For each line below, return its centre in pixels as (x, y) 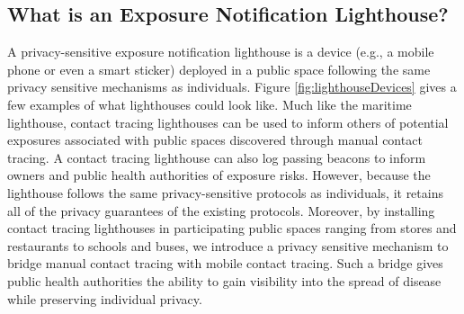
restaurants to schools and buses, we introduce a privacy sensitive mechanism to (228, 245)
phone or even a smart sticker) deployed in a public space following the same (219, 69)
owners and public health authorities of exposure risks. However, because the (219, 175)
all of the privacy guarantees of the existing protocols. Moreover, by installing (221, 210)
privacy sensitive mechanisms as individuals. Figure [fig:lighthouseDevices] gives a (232, 87)
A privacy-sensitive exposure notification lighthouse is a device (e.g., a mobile (221, 52)
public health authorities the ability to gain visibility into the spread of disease (224, 280)
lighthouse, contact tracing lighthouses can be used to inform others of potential (228, 122)
